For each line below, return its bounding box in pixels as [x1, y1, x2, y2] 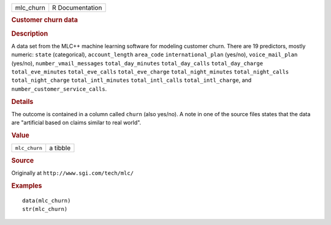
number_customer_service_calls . [11, 85, 107, 92]
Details [11, 97, 34, 106]
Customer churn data [11, 16, 78, 24]
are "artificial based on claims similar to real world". [11, 119, 142, 127]
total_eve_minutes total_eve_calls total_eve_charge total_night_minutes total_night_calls [11, 68, 289, 76]
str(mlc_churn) [22, 205, 68, 213]
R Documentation [52, 4, 102, 12]
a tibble [49, 144, 71, 152]
